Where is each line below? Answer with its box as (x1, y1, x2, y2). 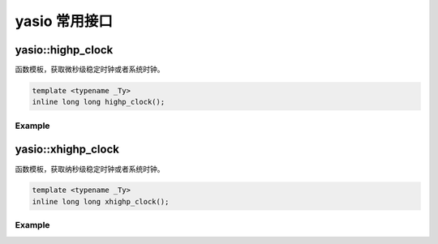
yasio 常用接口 (15, 12, 113, 30)
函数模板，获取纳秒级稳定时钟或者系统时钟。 (15, 164, 165, 173)
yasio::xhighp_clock (15, 143, 119, 156)
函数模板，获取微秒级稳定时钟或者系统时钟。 (15, 65, 165, 75)
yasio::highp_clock (15, 43, 114, 57)
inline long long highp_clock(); (32, 97, 165, 107)
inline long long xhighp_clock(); (32, 197, 170, 206)
